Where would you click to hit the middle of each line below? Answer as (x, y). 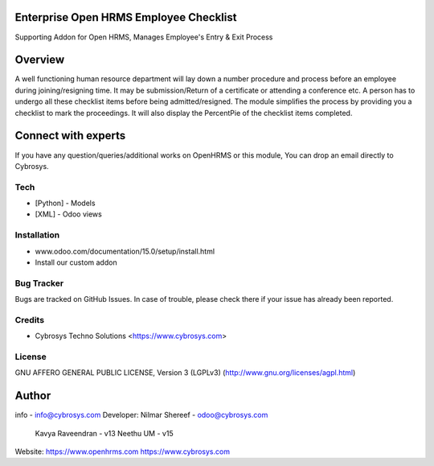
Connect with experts (70, 136)
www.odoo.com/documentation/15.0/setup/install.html (125, 251)
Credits (29, 320)
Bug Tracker (39, 283)
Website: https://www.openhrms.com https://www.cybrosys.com (123, 452)
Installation (37, 235)
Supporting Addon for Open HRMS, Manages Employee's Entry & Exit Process (144, 37)
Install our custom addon (76, 262)
